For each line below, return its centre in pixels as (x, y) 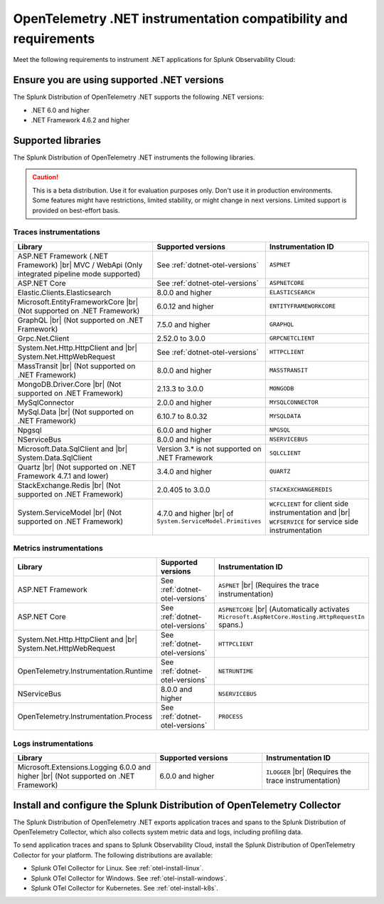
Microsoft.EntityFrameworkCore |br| (78, 301)
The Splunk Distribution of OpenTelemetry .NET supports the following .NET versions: (139, 97)
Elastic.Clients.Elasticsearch (64, 292)
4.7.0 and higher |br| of (195, 514)
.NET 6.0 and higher (60, 110)
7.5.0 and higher (184, 324)
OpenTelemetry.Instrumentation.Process (85, 717)
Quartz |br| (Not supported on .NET (77, 467)
